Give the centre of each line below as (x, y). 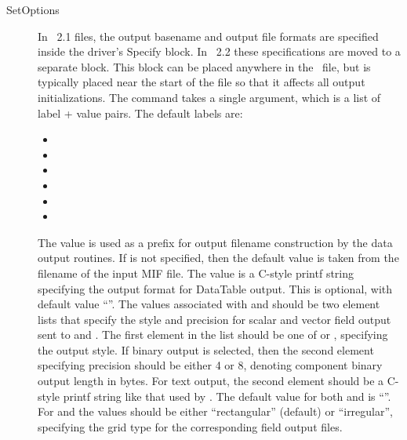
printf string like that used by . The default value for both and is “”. (227, 396)
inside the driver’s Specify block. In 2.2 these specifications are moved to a (219, 51)
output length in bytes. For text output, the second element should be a (211, 381)
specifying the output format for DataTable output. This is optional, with (215, 288)
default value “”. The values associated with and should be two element (209, 304)
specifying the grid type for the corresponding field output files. (190, 426)
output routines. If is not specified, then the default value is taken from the (218, 258)
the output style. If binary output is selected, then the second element (206, 349)
